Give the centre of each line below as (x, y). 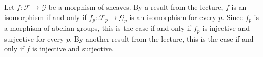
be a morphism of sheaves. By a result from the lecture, (136, 7)
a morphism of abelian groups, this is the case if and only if (98, 28)
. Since (232, 17)
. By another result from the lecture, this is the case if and (162, 38)
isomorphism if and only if (45, 17)
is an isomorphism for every (173, 17)
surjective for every (34, 38)
